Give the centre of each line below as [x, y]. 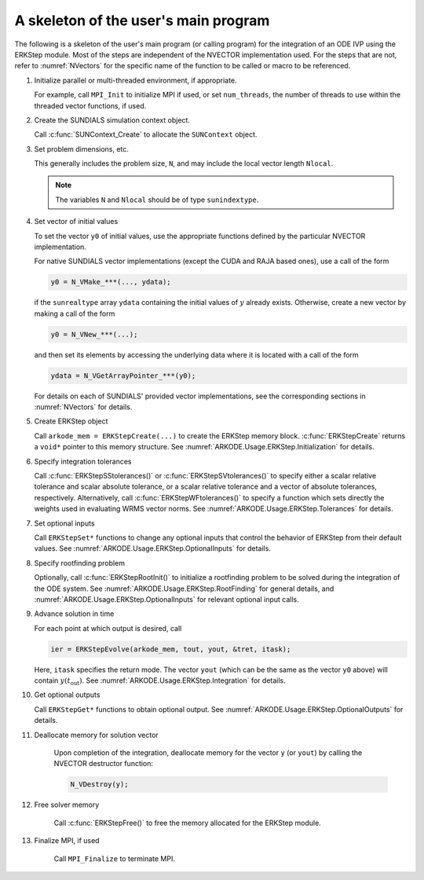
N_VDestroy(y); [99, 785]
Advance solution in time [74, 614]
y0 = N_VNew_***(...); [94, 334]
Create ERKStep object [71, 421]
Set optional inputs [64, 523]
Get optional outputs [67, 695]
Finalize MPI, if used [67, 841]
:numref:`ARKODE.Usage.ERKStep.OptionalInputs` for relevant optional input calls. [167, 599]
